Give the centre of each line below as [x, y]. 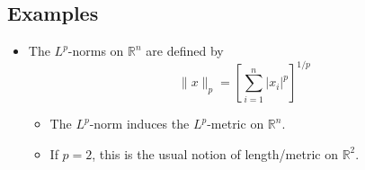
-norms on [96, 51]
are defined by [185, 51]
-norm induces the [139, 124]
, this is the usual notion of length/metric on [215, 153]
